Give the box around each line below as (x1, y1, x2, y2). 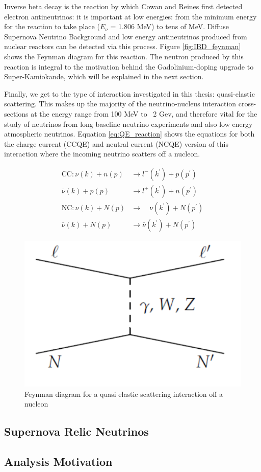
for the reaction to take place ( (4, 21, 100, 32)
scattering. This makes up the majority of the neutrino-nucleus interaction (4, 98, 237, 109)
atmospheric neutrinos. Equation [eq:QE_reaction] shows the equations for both (4, 128, 255, 139)
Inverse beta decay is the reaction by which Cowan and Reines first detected (4, 1, 243, 11)
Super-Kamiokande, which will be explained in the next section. (4, 71, 204, 82)
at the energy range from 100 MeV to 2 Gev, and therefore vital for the (31, 108, 257, 119)
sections (4, 108, 29, 119)
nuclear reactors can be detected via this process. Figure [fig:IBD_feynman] (4, 41, 241, 52)
